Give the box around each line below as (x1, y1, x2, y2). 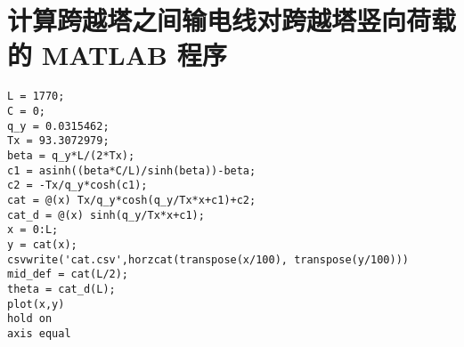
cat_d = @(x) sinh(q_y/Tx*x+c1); (7, 208, 205, 222)
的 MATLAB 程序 (7, 36, 227, 73)
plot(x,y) (7, 297, 65, 311)
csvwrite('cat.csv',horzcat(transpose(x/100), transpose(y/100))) (7, 253, 410, 266)
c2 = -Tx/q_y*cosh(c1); (7, 179, 148, 192)
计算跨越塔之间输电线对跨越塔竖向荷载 (7, 2, 457, 38)
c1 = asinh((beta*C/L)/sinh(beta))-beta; (7, 164, 256, 177)
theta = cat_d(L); (7, 282, 116, 295)
